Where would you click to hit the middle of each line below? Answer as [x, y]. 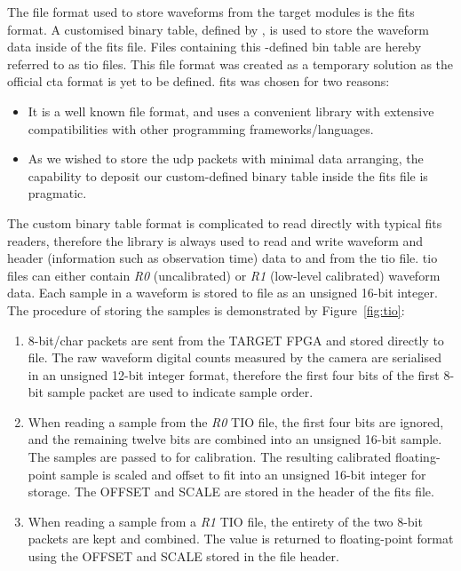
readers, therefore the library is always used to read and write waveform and [215, 240]
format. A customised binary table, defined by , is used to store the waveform [218, 29]
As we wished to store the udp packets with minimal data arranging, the [226, 159]
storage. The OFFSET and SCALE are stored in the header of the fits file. [231, 492]
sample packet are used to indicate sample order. [180, 392]
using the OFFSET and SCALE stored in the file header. [183, 556]
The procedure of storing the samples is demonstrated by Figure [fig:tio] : [206, 309]
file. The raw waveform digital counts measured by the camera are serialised [235, 357]
